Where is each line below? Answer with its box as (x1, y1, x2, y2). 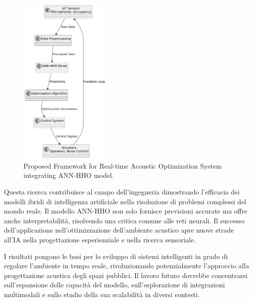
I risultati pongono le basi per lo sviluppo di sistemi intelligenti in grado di (4, 251, 228, 261)
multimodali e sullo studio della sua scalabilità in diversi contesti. (4, 289, 200, 299)
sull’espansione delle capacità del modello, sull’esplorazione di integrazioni (4, 279, 225, 290)
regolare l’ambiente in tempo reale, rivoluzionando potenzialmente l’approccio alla (4, 260, 249, 271)
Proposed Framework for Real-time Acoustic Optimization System (23, 160, 222, 171)
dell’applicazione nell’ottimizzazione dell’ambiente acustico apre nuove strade (4, 225, 234, 235)
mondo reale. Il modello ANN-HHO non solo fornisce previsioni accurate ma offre (4, 206, 248, 216)
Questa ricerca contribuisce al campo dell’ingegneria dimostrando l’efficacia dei (4, 186, 240, 196)
